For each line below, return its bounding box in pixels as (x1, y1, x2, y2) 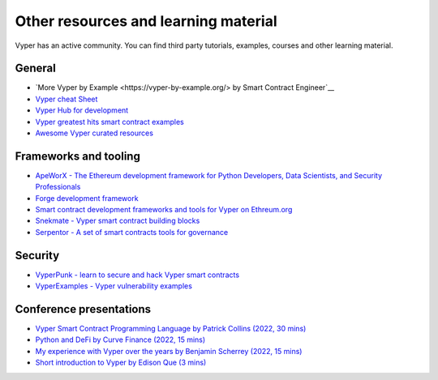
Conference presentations (15, 302, 152, 316)
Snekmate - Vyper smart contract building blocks (35, 216, 200, 226)
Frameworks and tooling (15, 149, 141, 163)
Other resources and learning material (15, 12, 277, 30)
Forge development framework (35, 193, 139, 203)
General (15, 62, 57, 75)
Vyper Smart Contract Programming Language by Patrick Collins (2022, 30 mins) (35, 324, 307, 334)
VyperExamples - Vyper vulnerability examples (35, 281, 192, 291)
